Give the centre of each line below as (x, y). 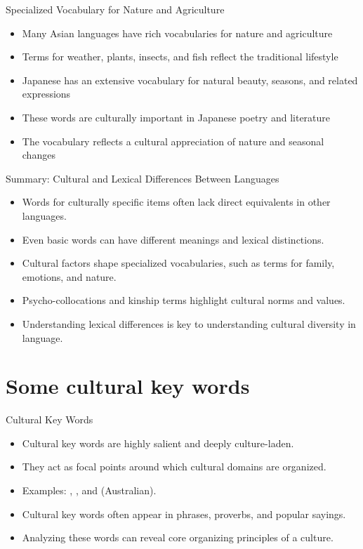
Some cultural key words (128, 386)
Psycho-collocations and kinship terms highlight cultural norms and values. (184, 300)
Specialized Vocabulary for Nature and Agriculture (115, 9)
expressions (46, 94)
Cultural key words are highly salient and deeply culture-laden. (158, 443)
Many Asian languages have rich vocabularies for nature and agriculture (177, 33)
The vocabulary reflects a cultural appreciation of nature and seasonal (173, 141)
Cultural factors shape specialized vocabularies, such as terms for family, (178, 263)
